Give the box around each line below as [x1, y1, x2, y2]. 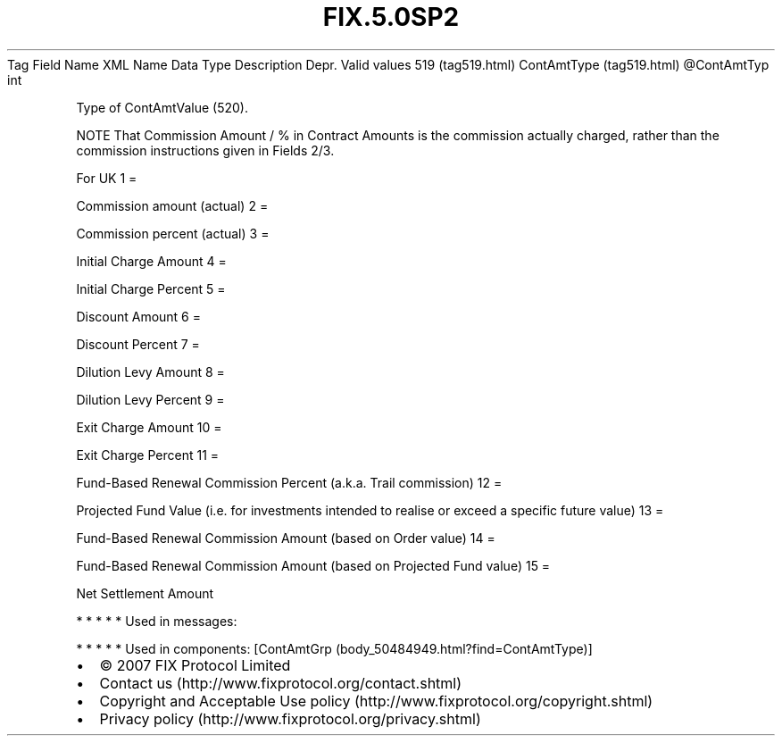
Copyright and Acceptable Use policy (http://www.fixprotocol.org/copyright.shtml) [99, 691, 653, 710]
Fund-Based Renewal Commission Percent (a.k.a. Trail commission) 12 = [76, 474, 503, 490]
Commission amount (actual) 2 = [76, 197, 269, 213]
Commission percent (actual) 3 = [76, 225, 270, 241]
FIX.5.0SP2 [322, 2, 460, 32]
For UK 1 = [76, 170, 137, 186]
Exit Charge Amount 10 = [76, 419, 222, 435]
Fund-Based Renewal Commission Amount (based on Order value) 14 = [76, 530, 495, 546]
